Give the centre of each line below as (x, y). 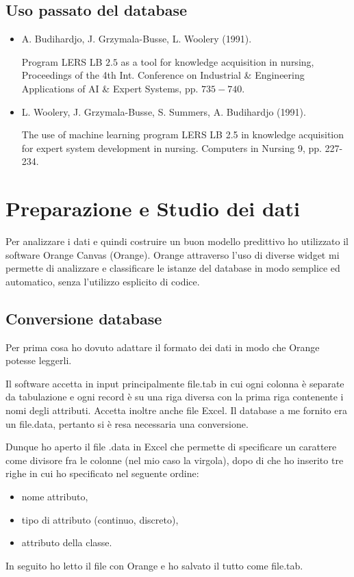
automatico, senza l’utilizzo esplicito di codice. (103, 281)
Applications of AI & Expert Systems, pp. (110, 88)
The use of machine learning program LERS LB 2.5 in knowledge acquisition (183, 134)
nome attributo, (55, 496)
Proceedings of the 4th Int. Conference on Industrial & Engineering (163, 75)
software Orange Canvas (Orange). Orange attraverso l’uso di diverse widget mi (173, 254)
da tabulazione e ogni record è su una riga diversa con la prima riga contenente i (175, 397)
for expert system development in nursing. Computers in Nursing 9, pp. (172, 148)
